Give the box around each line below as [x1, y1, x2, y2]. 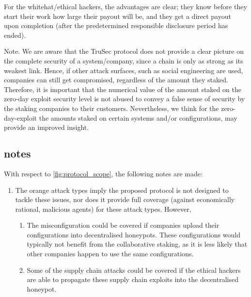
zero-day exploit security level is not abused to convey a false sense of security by [4, 94, 245, 104]
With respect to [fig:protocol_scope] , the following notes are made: [4, 168, 203, 178]
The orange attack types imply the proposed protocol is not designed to [15, 185, 229, 195]
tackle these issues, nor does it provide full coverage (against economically [15, 194, 235, 204]
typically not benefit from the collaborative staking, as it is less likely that [27, 239, 248, 249]
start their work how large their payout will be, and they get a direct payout [4, 11, 231, 21]
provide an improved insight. [4, 122, 89, 132]
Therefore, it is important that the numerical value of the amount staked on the [4, 84, 241, 94]
